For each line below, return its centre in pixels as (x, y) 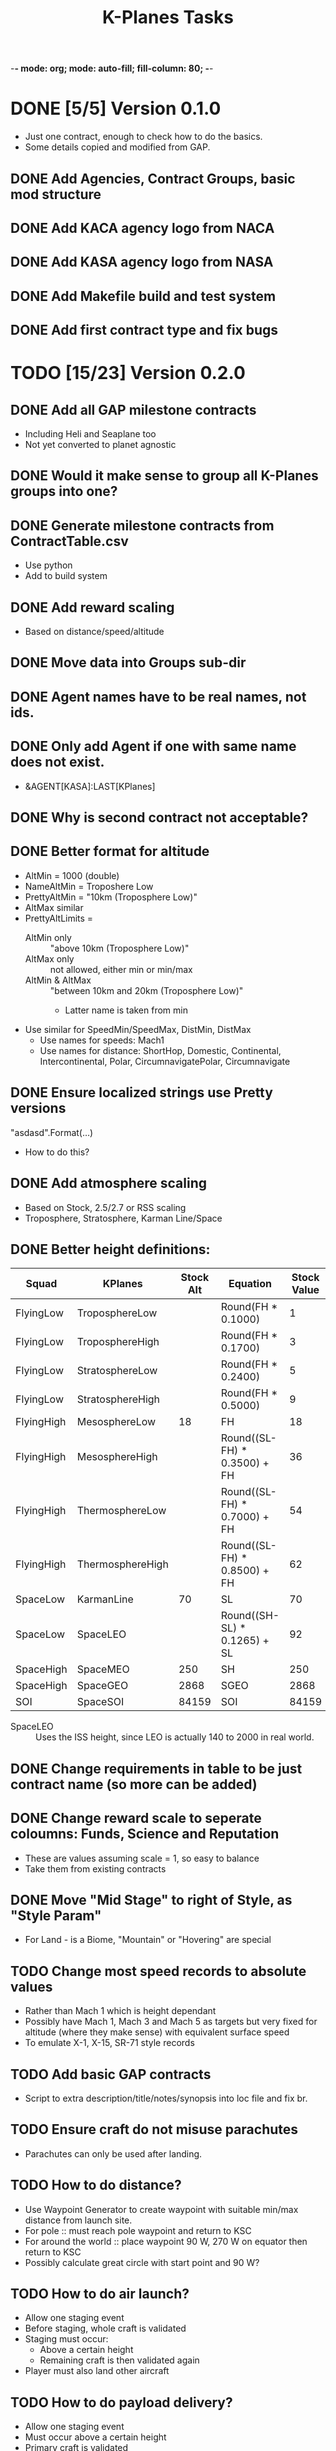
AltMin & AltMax (58, 980)
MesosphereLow (116, 1422)
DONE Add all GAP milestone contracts (133, 409)
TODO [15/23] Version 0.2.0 (128, 373)
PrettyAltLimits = (59, 918)
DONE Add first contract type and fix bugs (144, 330)
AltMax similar (54, 907)
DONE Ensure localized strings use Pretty (141, 1092)
